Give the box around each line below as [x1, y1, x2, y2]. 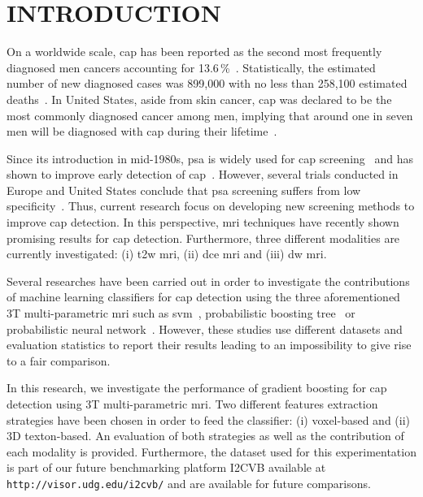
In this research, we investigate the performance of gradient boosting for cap [7, 379, 387, 396]
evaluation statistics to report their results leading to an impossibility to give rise [7, 336, 412, 353]
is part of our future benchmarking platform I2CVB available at [7, 459, 326, 476]
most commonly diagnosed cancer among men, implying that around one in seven [7, 106, 413, 123]
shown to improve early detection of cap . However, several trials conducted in [7, 166, 399, 183]
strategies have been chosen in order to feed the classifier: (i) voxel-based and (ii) [7, 411, 411, 428]
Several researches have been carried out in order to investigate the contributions [7, 272, 410, 289]
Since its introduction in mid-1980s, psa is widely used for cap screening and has [7, 149, 414, 166]
